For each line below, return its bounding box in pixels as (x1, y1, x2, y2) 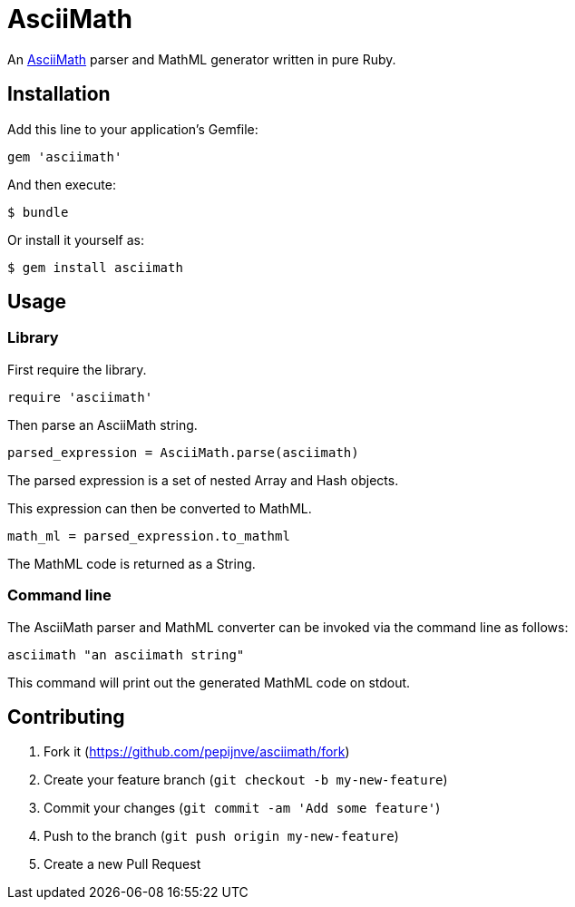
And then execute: (7, 176, 116, 192)
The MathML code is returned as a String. (7, 555, 256, 571)
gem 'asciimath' (7, 149, 122, 164)
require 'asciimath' (7, 389, 153, 405)
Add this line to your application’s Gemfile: (7, 121, 258, 137)
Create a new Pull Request (44, 856, 201, 873)
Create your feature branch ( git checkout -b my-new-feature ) (44, 772, 448, 788)
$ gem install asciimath (7, 259, 183, 275)
